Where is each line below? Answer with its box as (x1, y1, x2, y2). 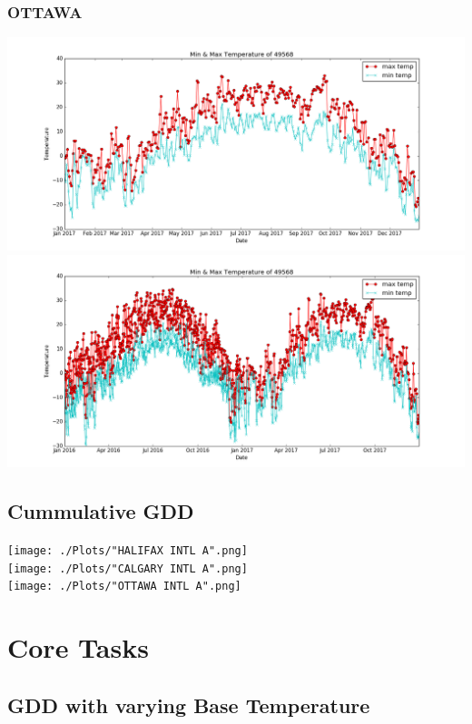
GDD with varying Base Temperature (7, 690, 370, 719)
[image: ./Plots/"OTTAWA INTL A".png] (7, 580, 241, 593)
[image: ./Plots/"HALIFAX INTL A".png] (7, 544, 248, 558)
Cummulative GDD (7, 497, 194, 525)
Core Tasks (7, 629, 149, 666)
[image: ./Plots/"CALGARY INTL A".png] (7, 562, 248, 575)
